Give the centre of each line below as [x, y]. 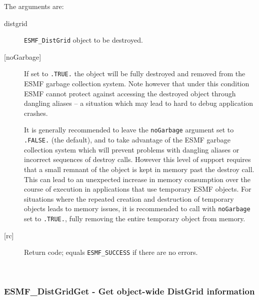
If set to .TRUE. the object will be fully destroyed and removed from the [135, 73]
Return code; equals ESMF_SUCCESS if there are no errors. [111, 252]
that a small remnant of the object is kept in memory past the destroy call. [139, 169]
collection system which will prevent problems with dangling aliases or [132, 149]
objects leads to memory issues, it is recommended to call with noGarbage [137, 208]
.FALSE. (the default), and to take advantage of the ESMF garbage [127, 140]
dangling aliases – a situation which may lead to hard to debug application [139, 103]
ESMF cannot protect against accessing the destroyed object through [130, 93]
